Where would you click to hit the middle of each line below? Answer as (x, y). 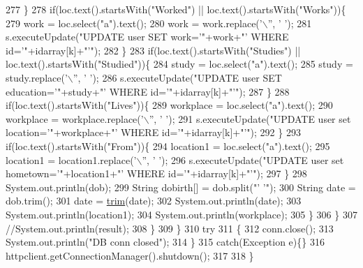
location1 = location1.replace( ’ (71, 159)
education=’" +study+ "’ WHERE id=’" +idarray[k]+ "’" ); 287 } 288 (148, 91)
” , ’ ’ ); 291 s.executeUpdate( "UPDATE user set (250, 118)
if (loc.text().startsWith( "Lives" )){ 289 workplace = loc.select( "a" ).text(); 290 (169, 105)
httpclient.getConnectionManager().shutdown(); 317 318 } (130, 255)
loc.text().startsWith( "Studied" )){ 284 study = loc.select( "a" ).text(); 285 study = (179, 64)
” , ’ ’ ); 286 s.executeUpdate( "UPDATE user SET (177, 77)
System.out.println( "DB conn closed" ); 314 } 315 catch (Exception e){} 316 (165, 242)
